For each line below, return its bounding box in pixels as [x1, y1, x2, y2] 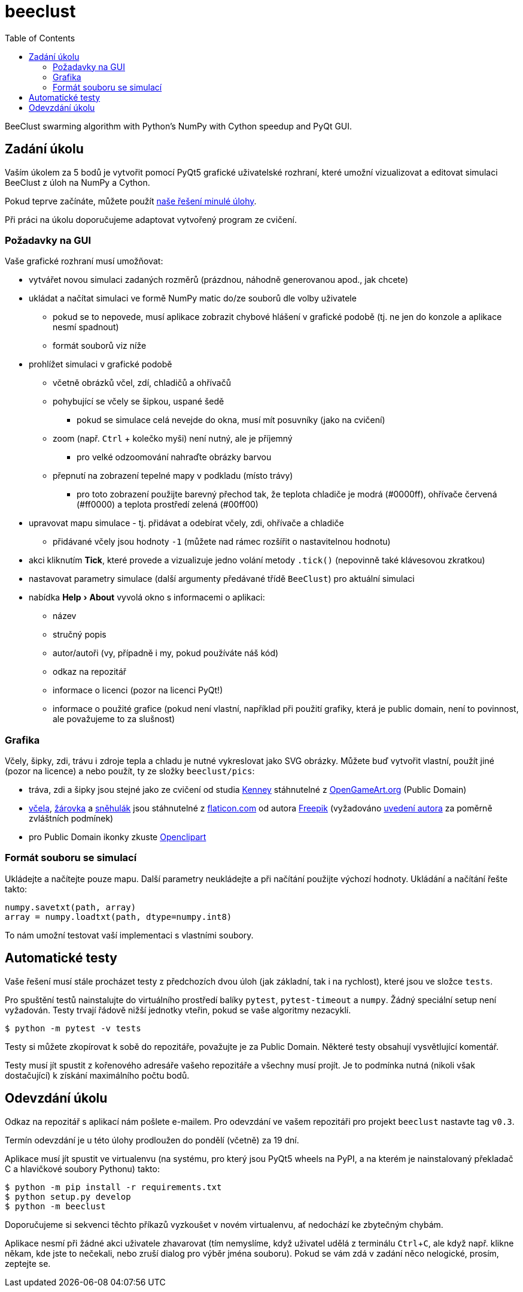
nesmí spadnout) [53, 322, 119, 333]
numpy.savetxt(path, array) [5, 902, 136, 912]
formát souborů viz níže [53, 340, 147, 351]
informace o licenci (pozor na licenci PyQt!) [53, 685, 223, 696]
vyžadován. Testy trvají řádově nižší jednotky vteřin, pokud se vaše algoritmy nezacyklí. [5, 1004, 351, 1015]
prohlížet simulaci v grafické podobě [29, 359, 172, 370]
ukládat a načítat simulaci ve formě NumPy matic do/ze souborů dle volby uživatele [29, 293, 357, 304]
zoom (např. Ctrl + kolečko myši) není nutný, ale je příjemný [53, 433, 293, 444]
